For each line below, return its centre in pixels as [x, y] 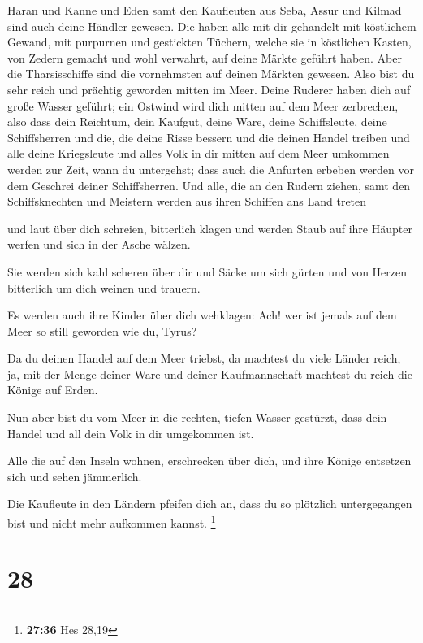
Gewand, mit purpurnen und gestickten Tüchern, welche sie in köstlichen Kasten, [209, 42]
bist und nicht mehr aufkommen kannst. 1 [112, 521]
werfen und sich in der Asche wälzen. [99, 244]
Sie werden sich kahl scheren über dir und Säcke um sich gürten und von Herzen [207, 271]
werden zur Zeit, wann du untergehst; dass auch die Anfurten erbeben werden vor [211, 169]
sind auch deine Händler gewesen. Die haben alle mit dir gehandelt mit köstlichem [212, 26]
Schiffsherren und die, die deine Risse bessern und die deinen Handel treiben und [209, 137]
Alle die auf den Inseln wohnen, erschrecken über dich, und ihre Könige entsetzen [209, 461]
